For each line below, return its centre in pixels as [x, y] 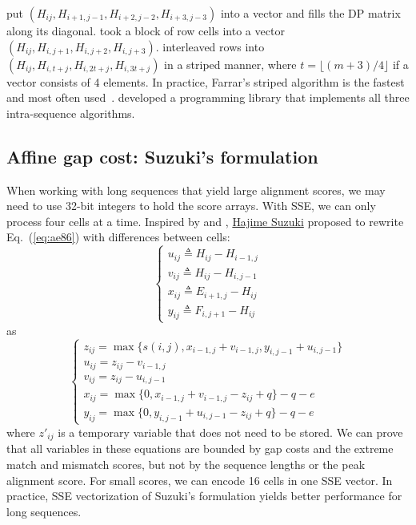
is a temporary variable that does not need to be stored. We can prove [230, 432]
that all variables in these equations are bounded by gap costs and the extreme [200, 448]
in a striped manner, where [230, 64]
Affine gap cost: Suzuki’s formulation [162, 156]
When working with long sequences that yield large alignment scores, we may [196, 190]
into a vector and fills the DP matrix [310, 13]
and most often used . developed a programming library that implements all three [208, 97]
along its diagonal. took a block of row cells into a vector [146, 30]
